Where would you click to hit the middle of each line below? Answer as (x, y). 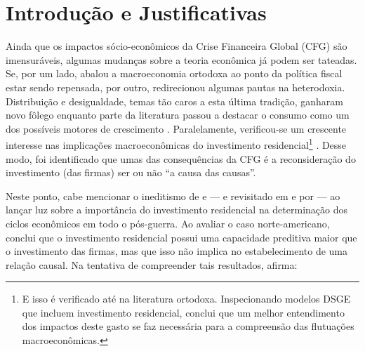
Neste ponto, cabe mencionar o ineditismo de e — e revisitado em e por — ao (173, 196)
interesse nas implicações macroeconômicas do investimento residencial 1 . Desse (176, 144)
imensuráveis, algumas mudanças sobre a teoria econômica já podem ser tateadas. (181, 59)
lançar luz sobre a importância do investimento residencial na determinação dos (177, 210)
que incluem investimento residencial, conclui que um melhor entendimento (183, 312)
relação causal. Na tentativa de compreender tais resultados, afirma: (152, 264)
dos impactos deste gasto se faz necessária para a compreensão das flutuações (188, 326)
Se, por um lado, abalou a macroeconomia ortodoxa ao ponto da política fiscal (174, 73)
